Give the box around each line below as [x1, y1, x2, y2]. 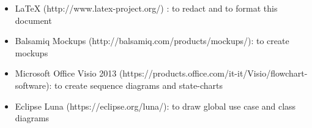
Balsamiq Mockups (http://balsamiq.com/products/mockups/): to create [15, 34, 289, 47]
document [15, 13, 52, 26]
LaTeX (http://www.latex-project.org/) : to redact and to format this [15, 2, 278, 14]
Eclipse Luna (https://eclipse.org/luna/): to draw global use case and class [15, 99, 296, 112]
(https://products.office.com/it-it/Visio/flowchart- [119, 67, 308, 80]
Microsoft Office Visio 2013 [15, 67, 117, 80]
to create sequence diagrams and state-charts [54, 78, 223, 91]
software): [15, 78, 52, 91]
